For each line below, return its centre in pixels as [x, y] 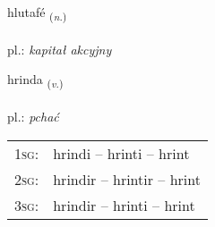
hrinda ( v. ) [35, 80]
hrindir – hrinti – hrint [124, 205]
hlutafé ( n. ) [37, 13]
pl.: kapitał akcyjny [60, 49]
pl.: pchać [33, 117]
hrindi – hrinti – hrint [121, 153]
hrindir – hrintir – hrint [127, 179]
